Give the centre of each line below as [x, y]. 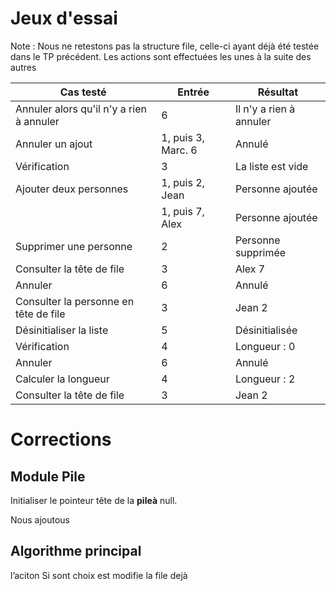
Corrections [61, 439]
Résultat [278, 92]
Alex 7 [250, 269]
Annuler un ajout [54, 144]
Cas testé [83, 92]
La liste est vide [271, 166]
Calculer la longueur [62, 379]
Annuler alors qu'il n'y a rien [81, 109]
